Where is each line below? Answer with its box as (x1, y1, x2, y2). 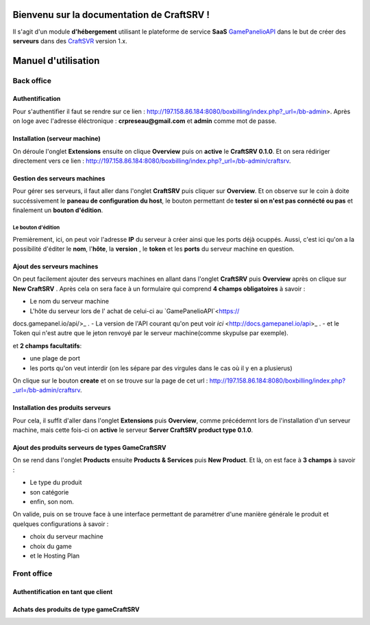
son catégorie (29, 488, 69, 496)
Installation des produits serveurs (12, 404, 111, 412)
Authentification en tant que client (12, 587, 113, 595)
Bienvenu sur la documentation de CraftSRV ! (12, 9, 210, 21)
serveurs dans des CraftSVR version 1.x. (12, 36, 127, 45)
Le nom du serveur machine (29, 297, 110, 306)
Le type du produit (29, 478, 82, 487)
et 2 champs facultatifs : (12, 341, 82, 350)
